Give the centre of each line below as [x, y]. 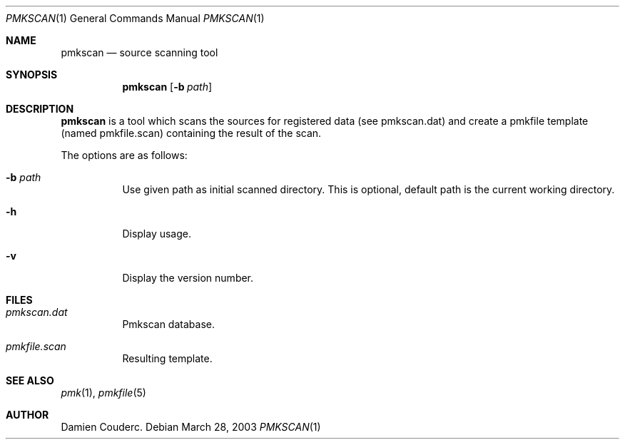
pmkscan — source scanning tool [139, 52]
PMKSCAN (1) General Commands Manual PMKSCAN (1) [135, 18]
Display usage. [157, 234]
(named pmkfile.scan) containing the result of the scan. [191, 133]
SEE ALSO [30, 380]
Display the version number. [188, 278]
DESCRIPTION [40, 109]
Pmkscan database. [168, 324]
